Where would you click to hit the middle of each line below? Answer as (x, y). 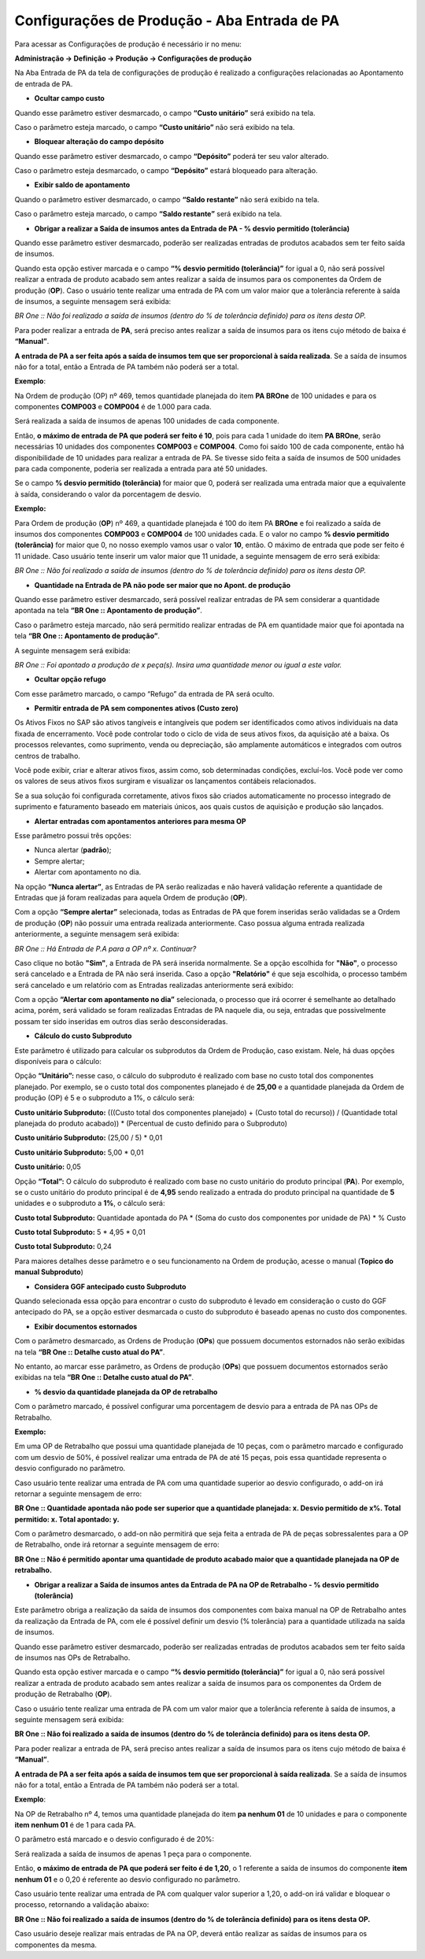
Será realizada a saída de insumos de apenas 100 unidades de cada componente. (147, 421)
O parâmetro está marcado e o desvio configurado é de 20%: (114, 1839)
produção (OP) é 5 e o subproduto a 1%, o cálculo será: (105, 1098)
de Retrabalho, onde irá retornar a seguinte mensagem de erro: (117, 1545)
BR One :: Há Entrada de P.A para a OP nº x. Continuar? (105, 948)
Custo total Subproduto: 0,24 (63, 1247)
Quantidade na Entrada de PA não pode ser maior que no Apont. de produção (163, 585)
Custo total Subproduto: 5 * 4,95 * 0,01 (80, 1233)
